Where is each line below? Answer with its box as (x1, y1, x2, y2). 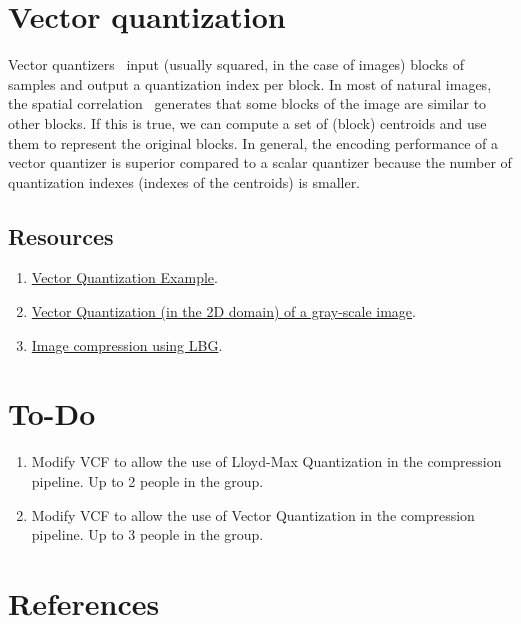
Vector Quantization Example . (31, 267, 218, 288)
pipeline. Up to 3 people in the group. (31, 524, 264, 545)
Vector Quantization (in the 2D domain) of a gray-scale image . (31, 301, 416, 322)
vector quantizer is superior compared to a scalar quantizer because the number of (8, 152, 512, 173)
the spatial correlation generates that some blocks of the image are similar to (8, 93, 487, 114)
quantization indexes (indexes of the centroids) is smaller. (8, 171, 361, 192)
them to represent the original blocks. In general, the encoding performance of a (8, 132, 498, 153)
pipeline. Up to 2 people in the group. (31, 470, 264, 491)
